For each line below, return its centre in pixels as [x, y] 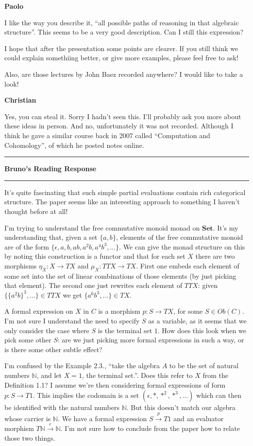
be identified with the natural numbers [62, 407]
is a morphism [119, 311]
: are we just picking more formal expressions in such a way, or [151, 340]
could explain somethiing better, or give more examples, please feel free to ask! [121, 58]
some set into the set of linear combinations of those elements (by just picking [120, 276]
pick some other [28, 340]
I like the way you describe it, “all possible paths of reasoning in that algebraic [122, 22]
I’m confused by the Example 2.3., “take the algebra [82, 366]
